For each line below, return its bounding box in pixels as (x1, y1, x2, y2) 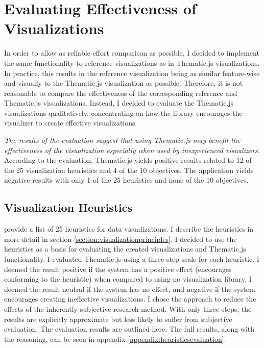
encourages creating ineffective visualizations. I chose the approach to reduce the (4, 293, 256, 304)
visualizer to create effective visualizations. (4, 117, 137, 128)
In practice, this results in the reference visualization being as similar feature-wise (4, 67, 260, 78)
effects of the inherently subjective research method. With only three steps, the (4, 303, 252, 314)
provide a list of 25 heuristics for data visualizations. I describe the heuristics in (4, 223, 254, 234)
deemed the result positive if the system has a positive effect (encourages (4, 263, 232, 274)
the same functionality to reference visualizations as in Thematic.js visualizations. (4, 57, 260, 68)
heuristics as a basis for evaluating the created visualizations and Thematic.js (4, 243, 246, 254)
